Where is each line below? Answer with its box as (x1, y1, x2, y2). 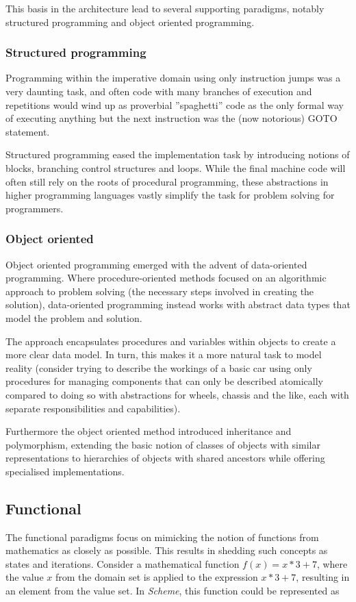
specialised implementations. (5, 464, 125, 478)
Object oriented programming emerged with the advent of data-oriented (5, 257, 307, 271)
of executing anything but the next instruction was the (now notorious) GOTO (5, 111, 338, 125)
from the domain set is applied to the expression (55, 570, 258, 584)
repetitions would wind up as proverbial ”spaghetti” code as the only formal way (5, 97, 344, 112)
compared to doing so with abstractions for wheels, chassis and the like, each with (5, 387, 349, 401)
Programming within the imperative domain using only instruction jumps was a (5, 71, 341, 85)
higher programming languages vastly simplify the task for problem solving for (5, 188, 335, 202)
